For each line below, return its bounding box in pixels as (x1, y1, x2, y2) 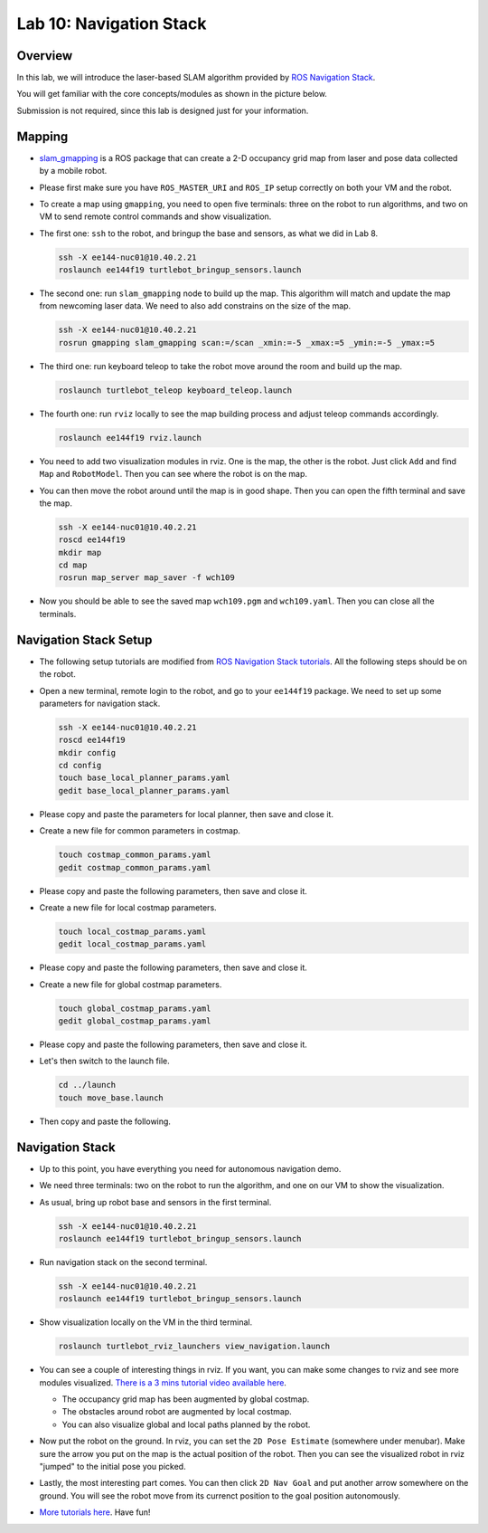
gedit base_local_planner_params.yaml (58, 786, 230, 795)
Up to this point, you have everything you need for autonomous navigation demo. (39, 1163, 342, 1174)
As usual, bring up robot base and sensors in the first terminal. (39, 1196, 272, 1207)
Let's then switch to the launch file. (39, 1055, 171, 1067)
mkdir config (58, 747, 117, 757)
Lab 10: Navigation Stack (16, 14, 207, 33)
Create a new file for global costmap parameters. (39, 978, 222, 990)
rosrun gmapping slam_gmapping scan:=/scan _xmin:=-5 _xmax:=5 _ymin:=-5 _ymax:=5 (58, 338, 436, 348)
